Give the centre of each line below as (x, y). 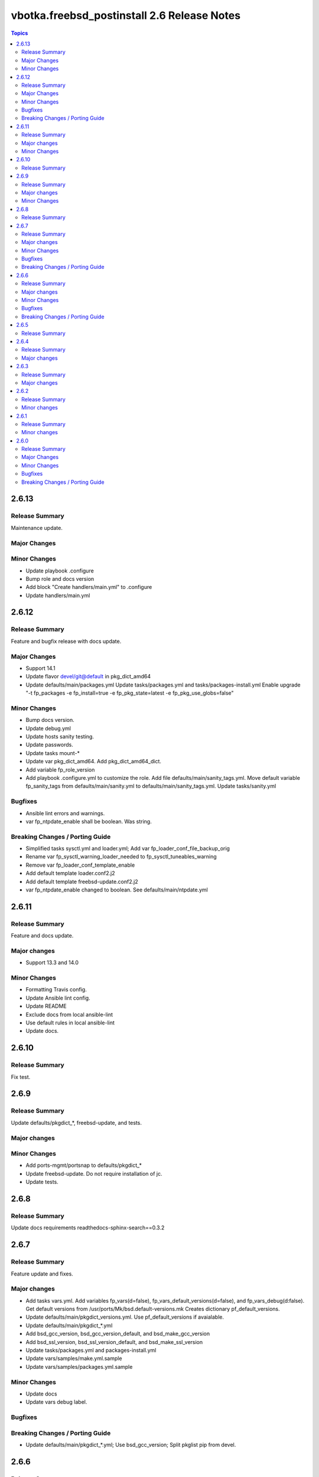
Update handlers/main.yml (58, 595)
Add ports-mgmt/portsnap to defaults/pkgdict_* (84, 1165)
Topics (19, 33)
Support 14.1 (40, 668)
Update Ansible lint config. (58, 998)
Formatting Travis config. (56, 990)
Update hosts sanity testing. (60, 737)
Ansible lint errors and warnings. (65, 813)
